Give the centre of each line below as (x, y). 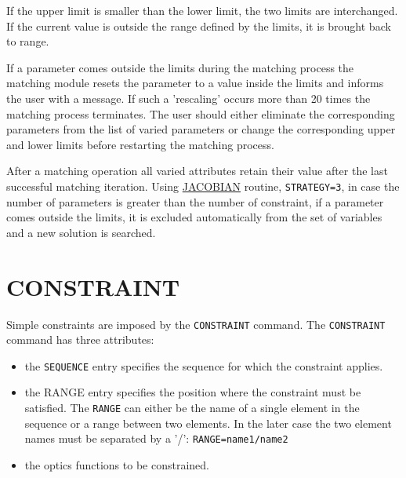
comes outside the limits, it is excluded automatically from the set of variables (194, 217)
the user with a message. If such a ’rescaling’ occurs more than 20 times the (188, 98)
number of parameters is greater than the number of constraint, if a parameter (195, 201)
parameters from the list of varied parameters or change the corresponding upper (201, 129)
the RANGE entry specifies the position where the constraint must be (193, 392)
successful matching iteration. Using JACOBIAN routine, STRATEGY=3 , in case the (203, 186)
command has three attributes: (80, 339)
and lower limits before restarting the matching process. (140, 144)
